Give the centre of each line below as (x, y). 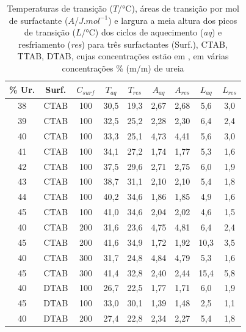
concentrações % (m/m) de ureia (123, 68)
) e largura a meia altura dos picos (173, 20)
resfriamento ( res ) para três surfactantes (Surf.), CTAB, (123, 44)
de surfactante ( (38, 20)
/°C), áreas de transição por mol (179, 8)
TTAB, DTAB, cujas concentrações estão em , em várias (123, 56)
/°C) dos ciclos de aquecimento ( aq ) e (152, 32)
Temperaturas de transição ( (60, 8)
